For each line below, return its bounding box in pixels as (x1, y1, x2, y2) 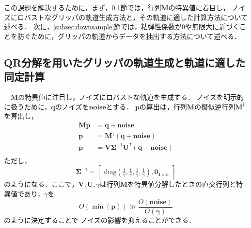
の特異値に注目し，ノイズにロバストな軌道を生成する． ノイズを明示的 (18, 91, 244, 102)
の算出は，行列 (139, 101, 187, 111)
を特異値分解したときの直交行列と (127, 179, 236, 189)
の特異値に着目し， (168, 2, 230, 12)
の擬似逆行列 (194, 101, 235, 111)
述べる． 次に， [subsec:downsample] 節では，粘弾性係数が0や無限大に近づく (4, 21, 240, 32)
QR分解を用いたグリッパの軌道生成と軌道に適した (4, 54, 246, 70)
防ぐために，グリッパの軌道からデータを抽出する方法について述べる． (17, 31, 241, 41)
